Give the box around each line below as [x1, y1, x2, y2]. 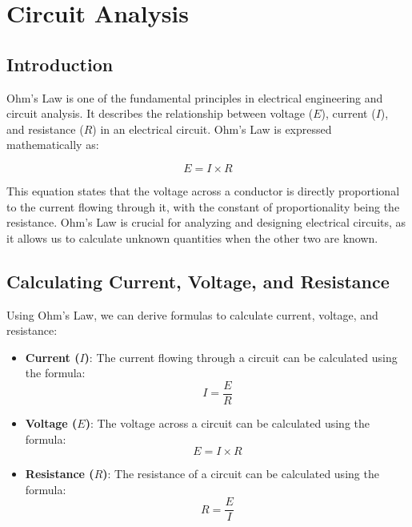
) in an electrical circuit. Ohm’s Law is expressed [92, 120, 332, 137]
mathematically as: [6, 136, 99, 153]
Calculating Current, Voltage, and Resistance [6, 268, 390, 293]
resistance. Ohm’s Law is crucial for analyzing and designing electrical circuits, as [6, 214, 406, 231]
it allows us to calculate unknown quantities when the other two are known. [6, 229, 378, 246]
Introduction [6, 51, 114, 76]
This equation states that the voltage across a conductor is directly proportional [6, 182, 400, 199]
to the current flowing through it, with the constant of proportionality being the [6, 198, 400, 215]
